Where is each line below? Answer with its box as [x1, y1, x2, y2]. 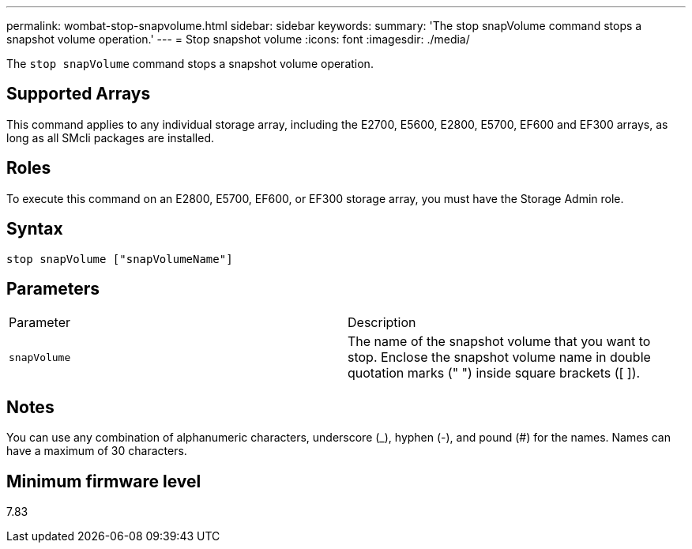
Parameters [6, 278, 100, 299]
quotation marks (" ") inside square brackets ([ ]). [348, 365, 641, 382]
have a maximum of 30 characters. [6, 444, 187, 458]
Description [348, 314, 416, 331]
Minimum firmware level [6, 471, 201, 491]
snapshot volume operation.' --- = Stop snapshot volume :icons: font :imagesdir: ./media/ [6, 32, 470, 46]
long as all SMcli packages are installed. [6, 130, 214, 145]
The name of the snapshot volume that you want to [348, 333, 651, 350]
